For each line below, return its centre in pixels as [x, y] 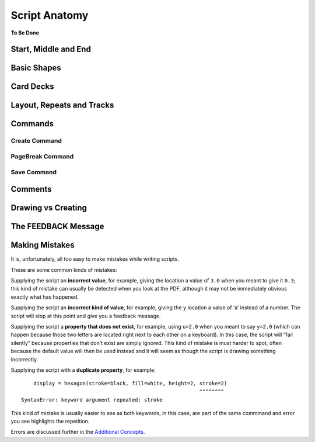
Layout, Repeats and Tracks [62, 105]
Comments [31, 189]
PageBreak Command [42, 156]
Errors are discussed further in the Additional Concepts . [78, 432]
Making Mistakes [43, 245]
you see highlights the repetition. [50, 421]
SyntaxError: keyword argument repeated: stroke [92, 400]
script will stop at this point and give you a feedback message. [86, 316]
